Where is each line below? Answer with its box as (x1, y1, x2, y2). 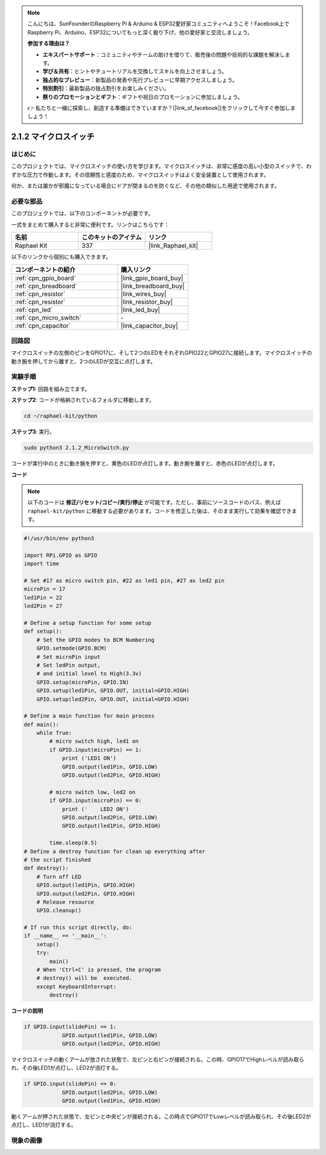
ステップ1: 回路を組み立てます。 (11, 385, 91, 392)
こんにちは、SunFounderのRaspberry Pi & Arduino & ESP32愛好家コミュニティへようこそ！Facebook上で (27, 20, 290, 27)
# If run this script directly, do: (24, 924, 133, 931)
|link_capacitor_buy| (121, 321, 178, 329)
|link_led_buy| (121, 305, 160, 314)
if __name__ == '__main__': (24, 933, 107, 939)
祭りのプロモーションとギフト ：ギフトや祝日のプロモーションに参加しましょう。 (42, 93, 243, 100)
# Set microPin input (36, 653, 101, 660)
